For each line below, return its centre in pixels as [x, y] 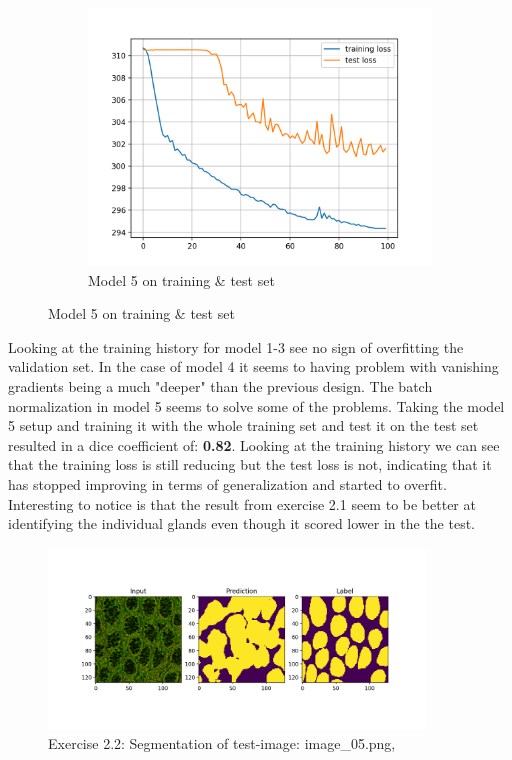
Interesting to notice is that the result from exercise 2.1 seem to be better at [242, 503]
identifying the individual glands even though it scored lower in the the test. [242, 523]
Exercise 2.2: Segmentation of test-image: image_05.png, [222, 742]
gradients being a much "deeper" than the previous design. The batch [220, 385]
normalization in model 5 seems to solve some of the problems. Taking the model [256, 405]
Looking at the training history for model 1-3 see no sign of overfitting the [236, 346]
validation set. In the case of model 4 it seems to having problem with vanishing [253, 366]
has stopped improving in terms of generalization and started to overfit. [227, 483]
